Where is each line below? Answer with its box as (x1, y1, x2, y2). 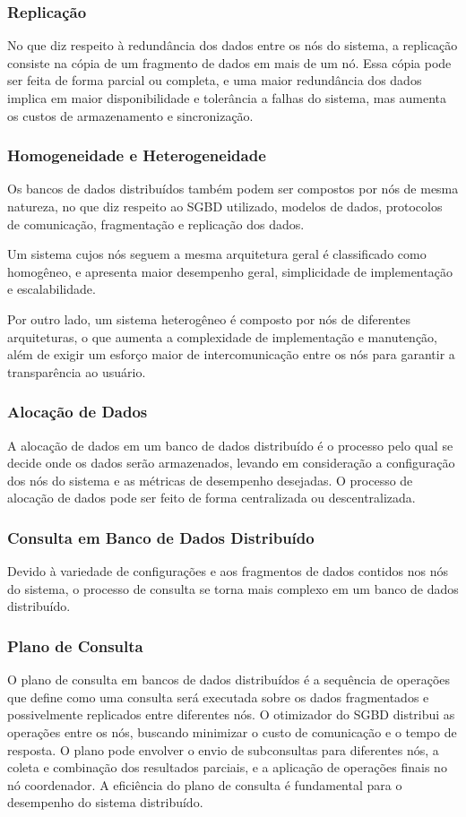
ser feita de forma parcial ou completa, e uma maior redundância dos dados (7, 71, 422, 90)
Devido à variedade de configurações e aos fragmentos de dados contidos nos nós (7, 562, 448, 580)
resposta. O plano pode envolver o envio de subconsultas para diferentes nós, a (7, 740, 439, 759)
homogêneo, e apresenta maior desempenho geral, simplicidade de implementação (7, 262, 453, 280)
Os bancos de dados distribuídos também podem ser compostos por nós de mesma (7, 179, 459, 198)
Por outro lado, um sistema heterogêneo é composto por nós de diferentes (7, 309, 410, 328)
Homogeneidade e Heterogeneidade (7, 144, 266, 167)
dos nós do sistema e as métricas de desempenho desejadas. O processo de (7, 470, 413, 489)
